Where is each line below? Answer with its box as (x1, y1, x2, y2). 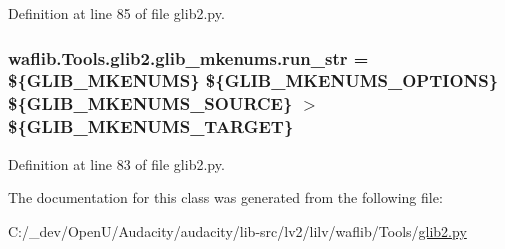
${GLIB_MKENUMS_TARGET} (8, 114, 294, 139)
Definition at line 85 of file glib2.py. (8, 3, 225, 23)
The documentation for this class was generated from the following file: (8, 187, 443, 208)
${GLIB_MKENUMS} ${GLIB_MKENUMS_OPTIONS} (8, 68, 499, 93)
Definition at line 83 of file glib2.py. (8, 153, 225, 174)
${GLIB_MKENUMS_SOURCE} (8, 91, 293, 116)
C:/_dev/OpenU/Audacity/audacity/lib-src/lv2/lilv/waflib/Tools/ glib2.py (8, 220, 467, 241)
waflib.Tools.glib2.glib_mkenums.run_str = (8, 45, 369, 70)
